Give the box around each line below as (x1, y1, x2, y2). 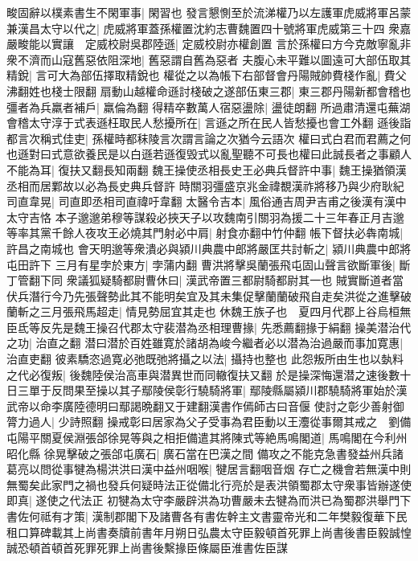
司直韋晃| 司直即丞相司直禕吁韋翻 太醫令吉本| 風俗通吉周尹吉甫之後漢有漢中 (6, 193, 407, 210)
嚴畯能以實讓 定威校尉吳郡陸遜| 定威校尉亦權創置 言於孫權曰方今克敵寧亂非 (6, 35, 412, 52)
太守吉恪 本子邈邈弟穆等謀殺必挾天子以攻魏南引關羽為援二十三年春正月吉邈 (6, 208, 404, 225)
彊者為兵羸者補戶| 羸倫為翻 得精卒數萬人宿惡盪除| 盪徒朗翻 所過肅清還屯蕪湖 (6, 98, 411, 115)
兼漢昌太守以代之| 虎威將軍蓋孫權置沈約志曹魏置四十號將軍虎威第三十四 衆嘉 (6, 19, 412, 36)
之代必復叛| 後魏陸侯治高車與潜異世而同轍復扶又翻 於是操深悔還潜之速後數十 (6, 366, 412, 383)
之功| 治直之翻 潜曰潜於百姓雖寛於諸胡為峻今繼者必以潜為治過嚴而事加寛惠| (6, 334, 404, 351)
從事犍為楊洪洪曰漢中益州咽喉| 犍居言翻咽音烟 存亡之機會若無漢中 (51, 461, 400, 477)
